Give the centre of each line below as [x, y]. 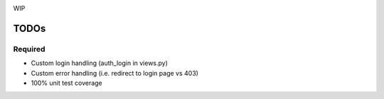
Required [29, 49]
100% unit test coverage [66, 83]
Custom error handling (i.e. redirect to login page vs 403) [115, 73]
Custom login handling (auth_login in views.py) [100, 63]
